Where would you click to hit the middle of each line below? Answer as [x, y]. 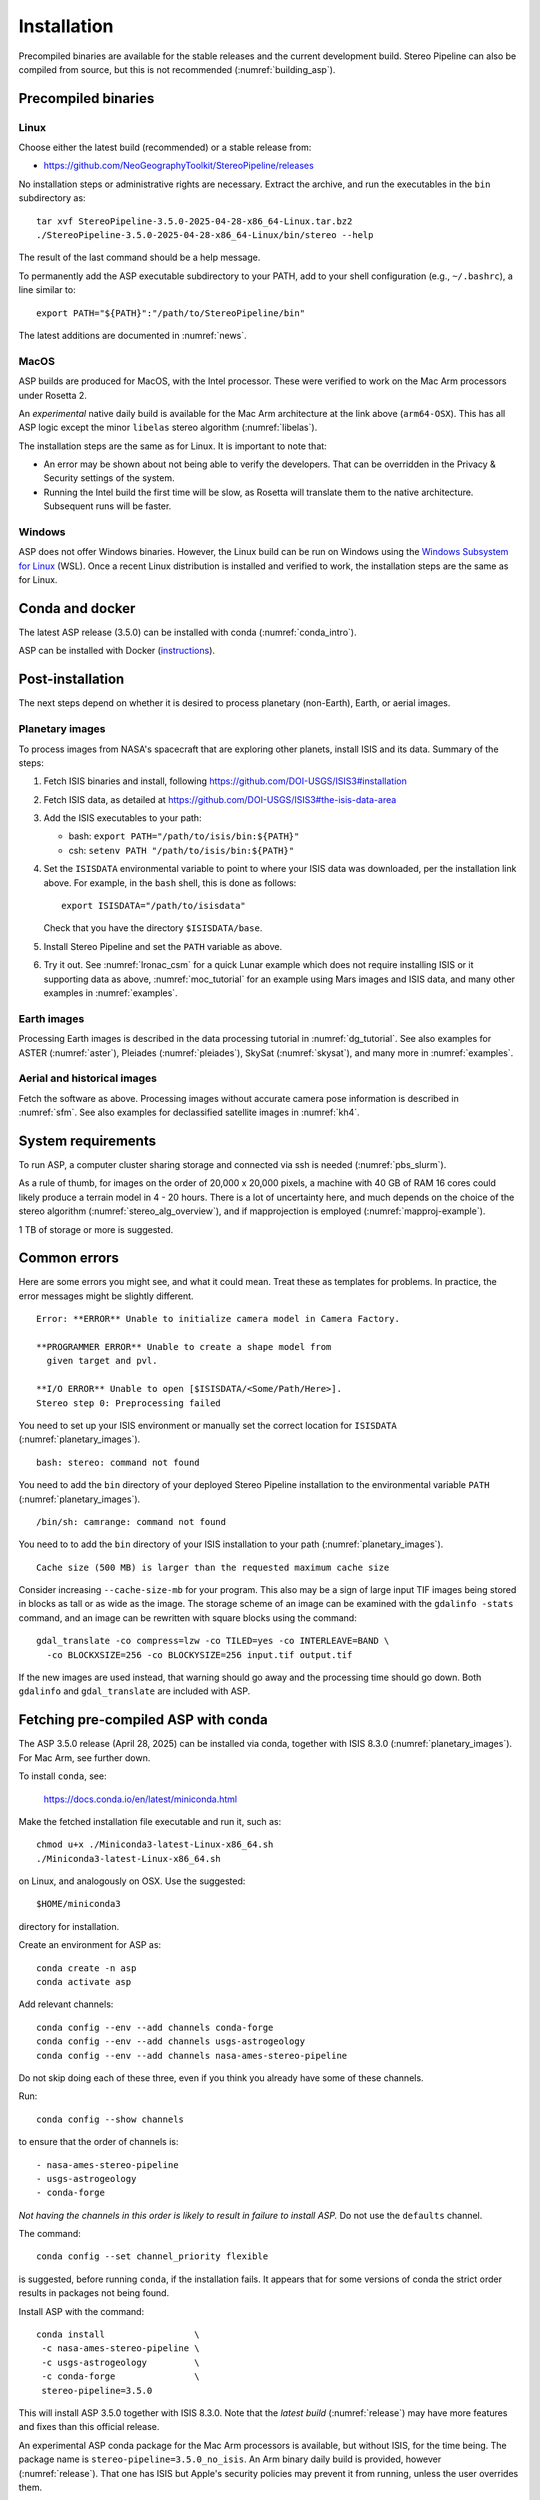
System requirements [87, 1140]
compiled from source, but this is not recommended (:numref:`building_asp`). [177, 69]
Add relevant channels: [66, 2004]
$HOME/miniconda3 [78, 1904]
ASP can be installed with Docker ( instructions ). [116, 651]
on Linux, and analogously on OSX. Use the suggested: [132, 1881]
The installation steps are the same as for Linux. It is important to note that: [172, 446]
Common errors [69, 1258]
